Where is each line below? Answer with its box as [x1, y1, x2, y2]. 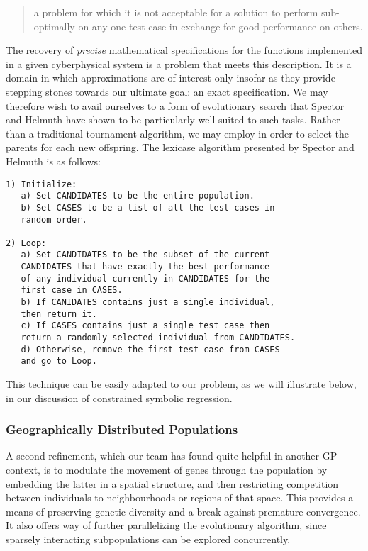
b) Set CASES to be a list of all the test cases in [21, 202, 275, 213]
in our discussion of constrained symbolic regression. [6, 390, 233, 405]
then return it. [21, 308, 97, 319]
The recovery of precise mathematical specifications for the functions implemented [6, 43, 362, 57]
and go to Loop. [21, 356, 97, 367]
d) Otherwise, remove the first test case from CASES [21, 344, 280, 355]
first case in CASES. [21, 285, 123, 296]
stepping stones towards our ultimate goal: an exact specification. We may [6, 84, 328, 99]
